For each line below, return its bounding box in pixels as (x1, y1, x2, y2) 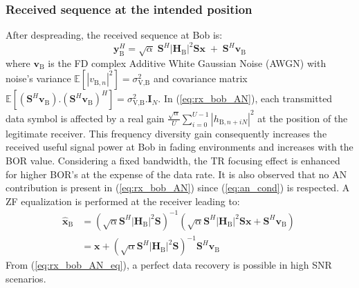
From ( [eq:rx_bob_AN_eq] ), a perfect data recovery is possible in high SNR (6, 258, 332, 272)
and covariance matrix (153, 71, 248, 86)
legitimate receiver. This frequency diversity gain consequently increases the (6, 126, 327, 140)
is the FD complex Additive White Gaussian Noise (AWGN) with (48, 55, 326, 70)
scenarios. (6, 271, 46, 286)
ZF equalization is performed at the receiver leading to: (6, 193, 240, 208)
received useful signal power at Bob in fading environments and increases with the (6, 140, 353, 154)
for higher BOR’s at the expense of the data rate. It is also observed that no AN (6, 166, 347, 181)
